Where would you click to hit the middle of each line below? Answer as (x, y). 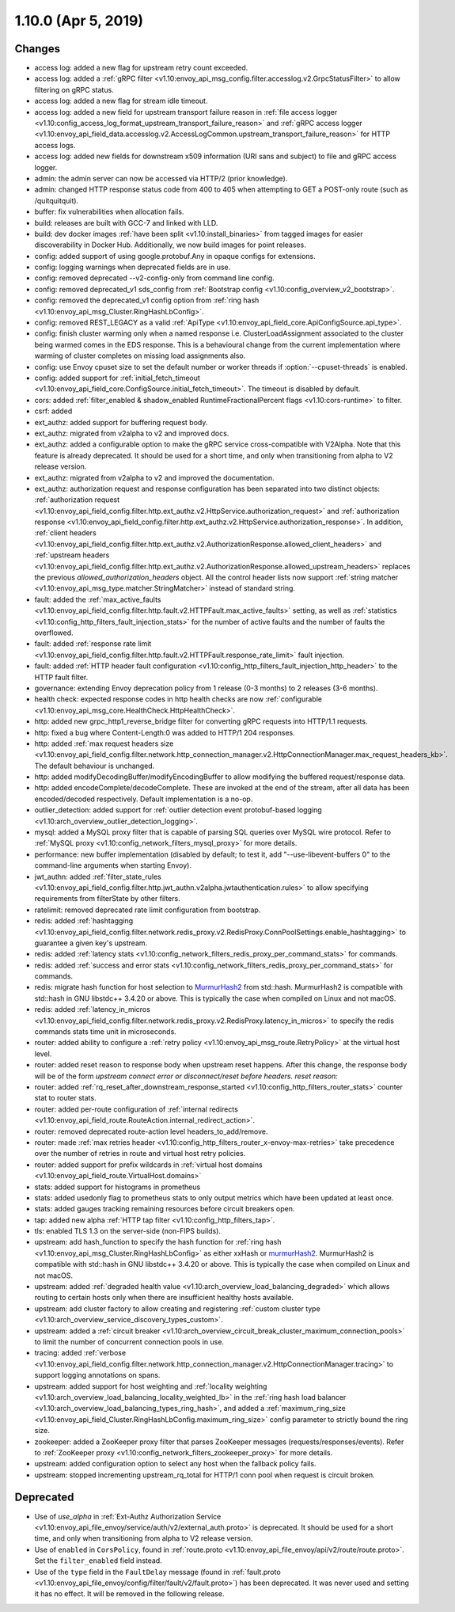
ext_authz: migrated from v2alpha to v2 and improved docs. (132, 433)
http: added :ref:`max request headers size (104, 743)
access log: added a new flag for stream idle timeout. (121, 101)
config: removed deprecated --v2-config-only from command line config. (154, 278)
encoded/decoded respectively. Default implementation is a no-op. (144, 799)
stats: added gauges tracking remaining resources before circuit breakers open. (165, 1209)
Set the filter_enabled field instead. (98, 1561)
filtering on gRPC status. (74, 89)
